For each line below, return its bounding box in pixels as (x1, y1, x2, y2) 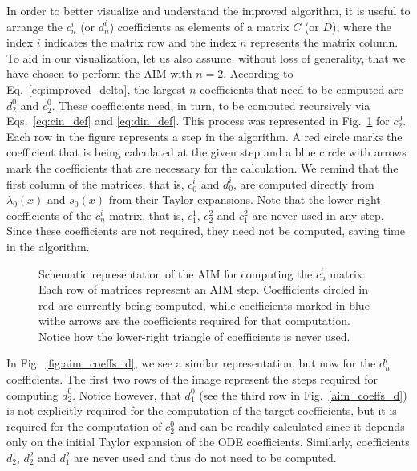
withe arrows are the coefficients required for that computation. (38, 312, 350, 329)
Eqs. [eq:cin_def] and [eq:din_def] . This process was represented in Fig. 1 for (6, 112, 390, 129)
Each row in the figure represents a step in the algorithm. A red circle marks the (6, 128, 403, 144)
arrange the (6, 18, 63, 35)
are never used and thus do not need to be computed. (74, 449, 337, 466)
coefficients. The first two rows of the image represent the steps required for (6, 371, 379, 388)
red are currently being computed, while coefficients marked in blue (38, 296, 370, 313)
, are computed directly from (233, 175, 374, 192)
